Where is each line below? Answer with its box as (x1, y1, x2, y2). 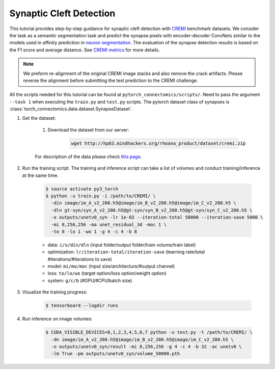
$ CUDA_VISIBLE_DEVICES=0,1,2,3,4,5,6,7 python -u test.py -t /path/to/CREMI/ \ (45, 329, 253, 335)
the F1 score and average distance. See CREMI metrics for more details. (9, 46, 160, 53)
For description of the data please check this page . (35, 153, 142, 160)
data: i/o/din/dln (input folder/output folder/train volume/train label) (47, 242, 196, 248)
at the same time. (22, 172, 59, 178)
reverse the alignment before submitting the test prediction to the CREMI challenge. (23, 77, 199, 84)
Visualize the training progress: (22, 289, 88, 295)
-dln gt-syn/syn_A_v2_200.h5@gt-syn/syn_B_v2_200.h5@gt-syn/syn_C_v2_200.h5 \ (51, 207, 253, 213)
